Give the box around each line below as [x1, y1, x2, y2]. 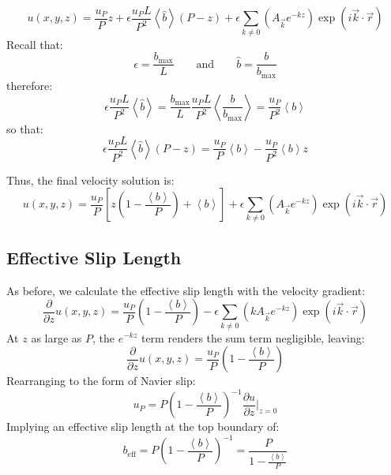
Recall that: [6, 36, 63, 52]
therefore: [6, 77, 53, 93]
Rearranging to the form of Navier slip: [6, 372, 196, 389]
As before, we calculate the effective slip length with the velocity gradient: [6, 282, 366, 298]
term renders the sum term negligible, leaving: [141, 329, 365, 346]
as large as [31, 329, 82, 346]
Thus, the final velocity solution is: [6, 171, 175, 188]
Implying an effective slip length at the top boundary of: [6, 418, 280, 435]
